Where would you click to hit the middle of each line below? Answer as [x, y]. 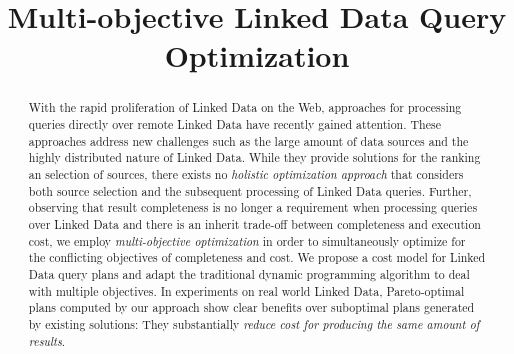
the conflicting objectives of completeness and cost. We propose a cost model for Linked [257, 257]
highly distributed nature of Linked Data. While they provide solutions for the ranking [254, 157]
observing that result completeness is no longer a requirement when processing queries [253, 207]
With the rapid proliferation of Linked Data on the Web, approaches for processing [245, 107]
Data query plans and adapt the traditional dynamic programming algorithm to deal [249, 273]
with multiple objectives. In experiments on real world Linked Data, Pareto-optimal [246, 290]
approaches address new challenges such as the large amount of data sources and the [248, 140]
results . [47, 340]
